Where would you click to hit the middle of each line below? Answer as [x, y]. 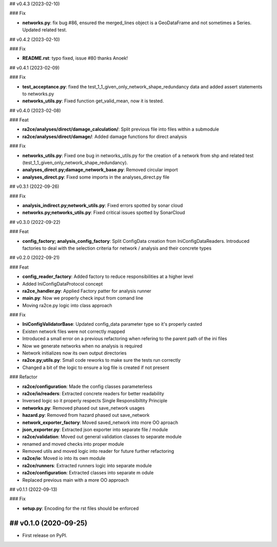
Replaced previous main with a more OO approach [76, 480]
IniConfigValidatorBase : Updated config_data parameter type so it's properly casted [112, 324]
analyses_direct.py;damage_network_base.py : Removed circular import [100, 170]
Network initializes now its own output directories [74, 353]
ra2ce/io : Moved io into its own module [64, 458]
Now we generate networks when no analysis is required [82, 346]
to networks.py [38, 94]
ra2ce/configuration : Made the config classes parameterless [87, 386]
